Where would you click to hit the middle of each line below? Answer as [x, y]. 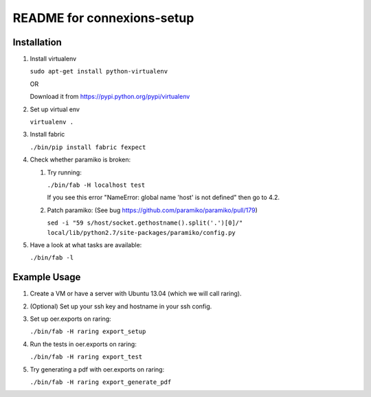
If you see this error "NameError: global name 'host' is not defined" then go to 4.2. [164, 197]
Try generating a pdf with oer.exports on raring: [97, 369]
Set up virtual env [55, 109]
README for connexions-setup [103, 18]
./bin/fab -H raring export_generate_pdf [101, 382]
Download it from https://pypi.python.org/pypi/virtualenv [110, 97]
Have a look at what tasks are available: [86, 245]
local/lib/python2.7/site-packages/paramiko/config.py [142, 232]
